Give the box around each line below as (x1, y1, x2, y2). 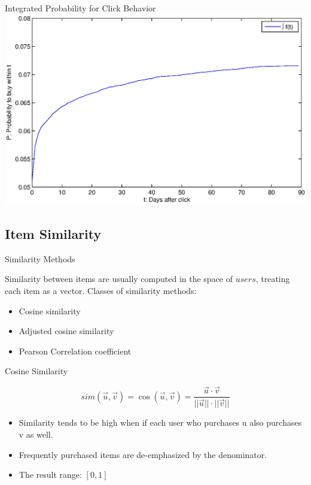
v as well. (19, 428, 53, 440)
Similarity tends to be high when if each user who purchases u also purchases (19, 416, 302, 429)
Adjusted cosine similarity (19, 325, 114, 337)
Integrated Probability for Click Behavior (5, 2, 156, 14)
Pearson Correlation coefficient (19, 344, 132, 357)
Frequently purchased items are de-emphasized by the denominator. (19, 448, 267, 460)
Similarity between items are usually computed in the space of (5, 272, 233, 285)
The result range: (19, 468, 82, 481)
